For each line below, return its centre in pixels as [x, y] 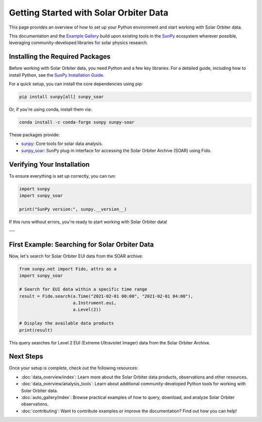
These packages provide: [34, 135]
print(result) [36, 330]
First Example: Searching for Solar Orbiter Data [82, 244]
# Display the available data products [66, 323]
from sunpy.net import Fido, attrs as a [68, 269]
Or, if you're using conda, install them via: [50, 109]
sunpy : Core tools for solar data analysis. [62, 144]
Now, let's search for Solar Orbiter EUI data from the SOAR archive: [76, 256]
